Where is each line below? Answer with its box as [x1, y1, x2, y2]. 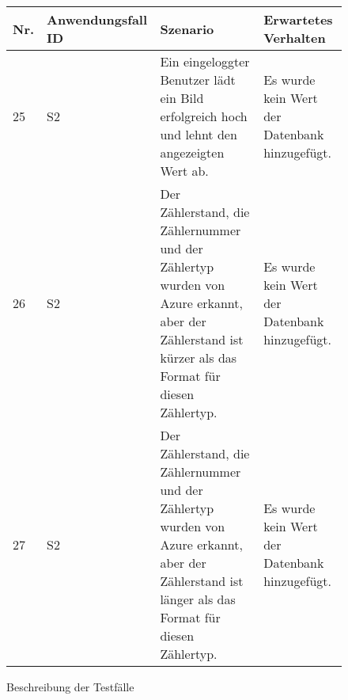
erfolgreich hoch [160, 107, 248, 125]
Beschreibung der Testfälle [6, 679, 134, 694]
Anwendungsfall [47, 10, 148, 29]
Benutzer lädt [160, 70, 236, 89]
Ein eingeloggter [160, 52, 250, 70]
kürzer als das [160, 348, 237, 367]
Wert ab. [160, 162, 209, 180]
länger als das [160, 590, 236, 608]
